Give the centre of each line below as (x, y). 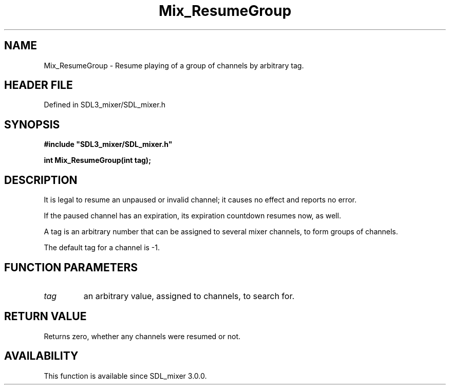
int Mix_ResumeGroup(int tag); (97, 160)
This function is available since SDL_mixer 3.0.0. (125, 376)
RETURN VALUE (45, 317)
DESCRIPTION (41, 180)
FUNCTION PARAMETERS (71, 267)
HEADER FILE (39, 85)
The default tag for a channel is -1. (102, 248)
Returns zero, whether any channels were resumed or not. (142, 336)
